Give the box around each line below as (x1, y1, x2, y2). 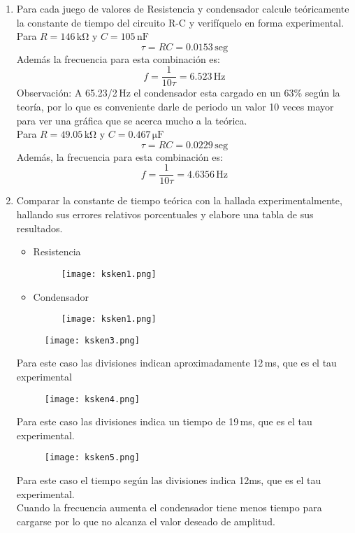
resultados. (16, 220, 63, 235)
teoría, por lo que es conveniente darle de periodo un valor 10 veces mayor (16, 99, 334, 114)
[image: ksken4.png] (44, 394, 140, 404)
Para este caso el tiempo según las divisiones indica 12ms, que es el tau (16, 473, 321, 488)
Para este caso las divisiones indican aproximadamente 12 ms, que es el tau (16, 355, 337, 370)
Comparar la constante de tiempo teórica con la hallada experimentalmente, (16, 193, 342, 208)
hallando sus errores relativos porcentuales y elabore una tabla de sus (16, 207, 314, 222)
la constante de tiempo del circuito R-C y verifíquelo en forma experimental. (16, 15, 345, 29)
